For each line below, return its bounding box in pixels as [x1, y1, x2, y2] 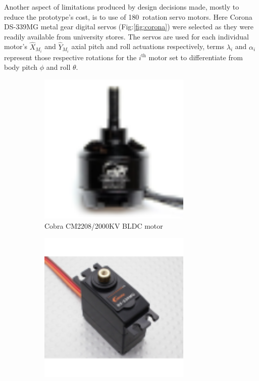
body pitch [4, 62, 38, 72]
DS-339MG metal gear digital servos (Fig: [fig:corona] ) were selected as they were [4, 21, 254, 32]
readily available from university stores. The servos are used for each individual [4, 31, 249, 41]
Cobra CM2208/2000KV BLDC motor [44, 220, 163, 231]
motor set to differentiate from [148, 52, 243, 62]
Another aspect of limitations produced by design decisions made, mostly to [4, 2, 239, 12]
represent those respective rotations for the [4, 52, 137, 62]
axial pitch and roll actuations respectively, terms [71, 41, 225, 52]
